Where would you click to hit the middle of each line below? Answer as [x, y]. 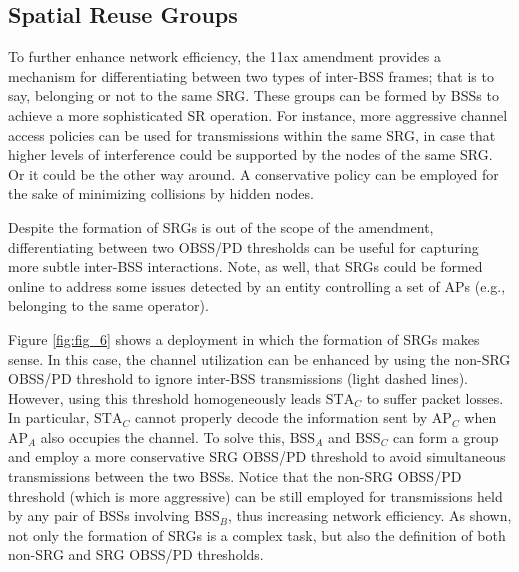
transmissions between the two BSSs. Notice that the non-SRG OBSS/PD [235, 476]
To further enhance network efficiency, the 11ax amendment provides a [225, 56]
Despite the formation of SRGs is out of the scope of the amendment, [221, 226]
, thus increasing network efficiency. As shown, [369, 515]
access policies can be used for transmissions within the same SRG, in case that [252, 134]
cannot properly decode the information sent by [281, 417]
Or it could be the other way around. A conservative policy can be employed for [253, 173]
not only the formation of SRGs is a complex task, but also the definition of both [257, 534]
